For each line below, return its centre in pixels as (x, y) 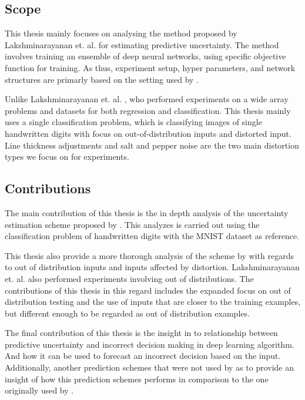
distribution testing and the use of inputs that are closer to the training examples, (153, 302)
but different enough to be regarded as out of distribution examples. (127, 313)
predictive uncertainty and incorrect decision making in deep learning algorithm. (150, 344)
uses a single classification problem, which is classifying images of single (133, 122)
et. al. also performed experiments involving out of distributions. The (129, 278)
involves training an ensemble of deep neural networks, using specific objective (145, 56)
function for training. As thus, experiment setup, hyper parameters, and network (150, 67)
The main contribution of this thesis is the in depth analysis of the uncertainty (147, 212)
